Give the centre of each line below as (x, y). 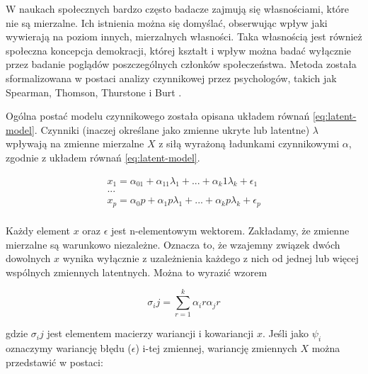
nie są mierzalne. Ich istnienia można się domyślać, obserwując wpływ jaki (167, 22)
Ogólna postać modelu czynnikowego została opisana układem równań (158, 116)
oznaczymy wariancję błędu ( (69, 348)
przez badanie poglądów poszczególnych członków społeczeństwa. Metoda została (181, 64)
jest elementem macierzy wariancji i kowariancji (150, 333)
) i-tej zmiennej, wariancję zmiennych (216, 348)
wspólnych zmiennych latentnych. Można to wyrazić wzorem (137, 272)
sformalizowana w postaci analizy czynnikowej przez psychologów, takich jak (171, 78)
